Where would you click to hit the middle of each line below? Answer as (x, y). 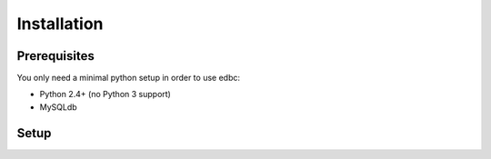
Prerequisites (55, 56)
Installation (60, 24)
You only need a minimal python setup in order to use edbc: (129, 78)
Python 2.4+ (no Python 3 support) (105, 94)
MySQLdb (58, 107)
